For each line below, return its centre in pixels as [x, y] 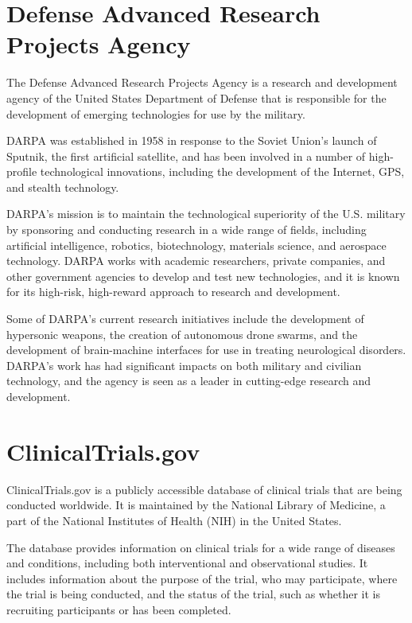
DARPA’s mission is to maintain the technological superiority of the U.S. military [206, 214]
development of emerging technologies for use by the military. [156, 113]
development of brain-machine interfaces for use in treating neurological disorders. [206, 350]
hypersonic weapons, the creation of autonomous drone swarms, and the [182, 334]
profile [22, 171]
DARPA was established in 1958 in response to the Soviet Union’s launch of [192, 140]
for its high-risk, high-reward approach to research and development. [173, 292]
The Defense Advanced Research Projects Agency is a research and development [202, 82]
